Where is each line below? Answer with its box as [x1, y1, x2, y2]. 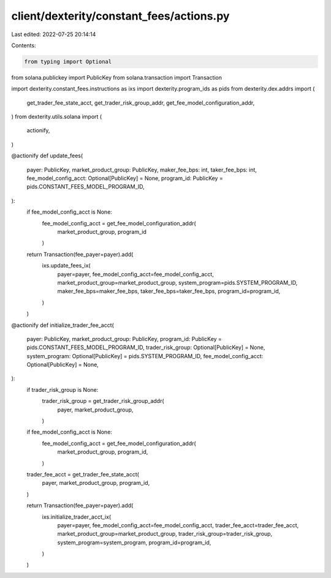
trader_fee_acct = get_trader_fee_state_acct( [26, 470, 139, 478]
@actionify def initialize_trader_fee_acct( [11, 321, 115, 329]
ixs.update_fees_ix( [42, 262, 91, 269]
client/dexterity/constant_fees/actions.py [11, 9, 230, 23]
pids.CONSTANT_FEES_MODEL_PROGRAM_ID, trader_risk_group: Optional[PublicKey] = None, [26, 343, 265, 351]
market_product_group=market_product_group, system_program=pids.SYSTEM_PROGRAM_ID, [57, 279, 298, 286]
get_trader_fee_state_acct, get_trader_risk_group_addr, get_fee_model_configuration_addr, [26, 99, 255, 107]
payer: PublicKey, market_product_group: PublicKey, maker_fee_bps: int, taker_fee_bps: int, [26, 166, 257, 173]
